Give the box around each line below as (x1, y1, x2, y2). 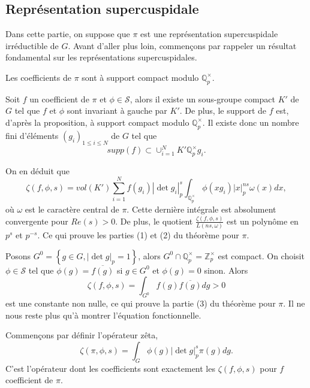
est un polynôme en (227, 214, 299, 227)
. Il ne (283, 297, 305, 310)
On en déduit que (5, 164, 70, 177)
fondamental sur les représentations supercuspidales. (5, 51, 197, 63)
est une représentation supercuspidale (140, 28, 278, 40)
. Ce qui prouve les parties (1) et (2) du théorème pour (37, 229, 239, 241)
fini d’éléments (5, 129, 59, 141)
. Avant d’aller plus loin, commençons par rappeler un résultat (68, 39, 297, 51)
